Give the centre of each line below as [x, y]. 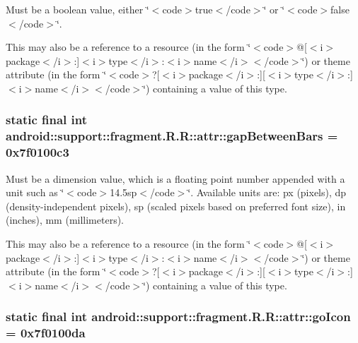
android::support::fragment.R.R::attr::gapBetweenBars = [172, 136]
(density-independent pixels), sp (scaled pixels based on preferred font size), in [176, 206]
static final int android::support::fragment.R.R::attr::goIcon [178, 317]
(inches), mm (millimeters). [65, 220]
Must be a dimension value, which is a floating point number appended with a [175, 178]
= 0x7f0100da [46, 333]
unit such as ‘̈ [35, 192]
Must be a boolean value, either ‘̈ [77, 9]
